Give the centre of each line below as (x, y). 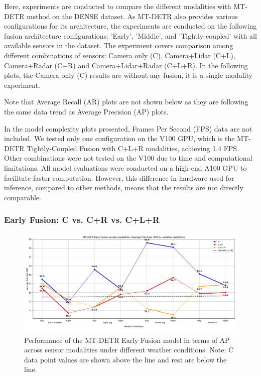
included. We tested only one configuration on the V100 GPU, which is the (119, 138)
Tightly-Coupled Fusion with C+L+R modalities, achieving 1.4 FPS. (133, 148)
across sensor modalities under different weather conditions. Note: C (129, 350)
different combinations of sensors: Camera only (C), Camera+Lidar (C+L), (120, 55)
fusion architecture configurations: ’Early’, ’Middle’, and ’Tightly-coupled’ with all (130, 35)
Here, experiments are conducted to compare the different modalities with (118, 6)
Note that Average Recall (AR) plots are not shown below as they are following (126, 102)
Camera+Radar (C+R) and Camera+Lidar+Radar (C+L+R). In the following (126, 65)
